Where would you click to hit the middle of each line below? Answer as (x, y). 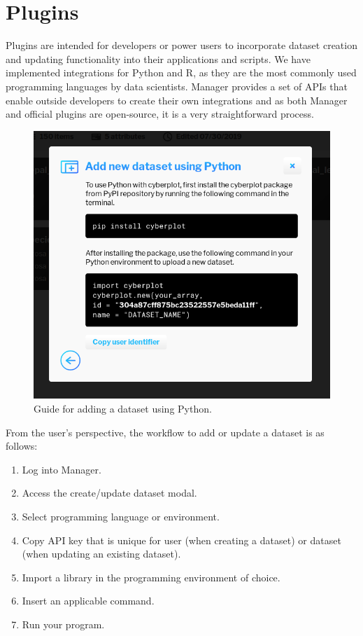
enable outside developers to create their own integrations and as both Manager (177, 100)
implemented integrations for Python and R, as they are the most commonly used (181, 72)
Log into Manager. (62, 469)
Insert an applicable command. (88, 601)
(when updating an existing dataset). (101, 554)
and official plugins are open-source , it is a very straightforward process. (160, 114)
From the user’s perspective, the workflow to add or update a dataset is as (165, 432)
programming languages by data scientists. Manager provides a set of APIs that (177, 86)
